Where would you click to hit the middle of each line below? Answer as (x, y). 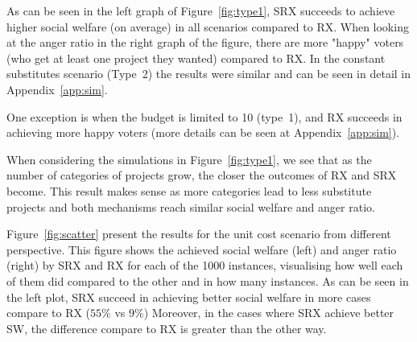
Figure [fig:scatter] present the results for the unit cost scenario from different (199, 234)
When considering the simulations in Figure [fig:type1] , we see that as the (189, 159)
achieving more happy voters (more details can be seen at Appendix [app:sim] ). (203, 132)
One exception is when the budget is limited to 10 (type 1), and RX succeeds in (204, 116)
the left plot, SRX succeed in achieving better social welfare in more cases (189, 297)
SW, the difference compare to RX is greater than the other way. (167, 328)
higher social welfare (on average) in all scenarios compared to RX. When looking (208, 26)
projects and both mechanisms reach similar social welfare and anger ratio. (191, 206)
